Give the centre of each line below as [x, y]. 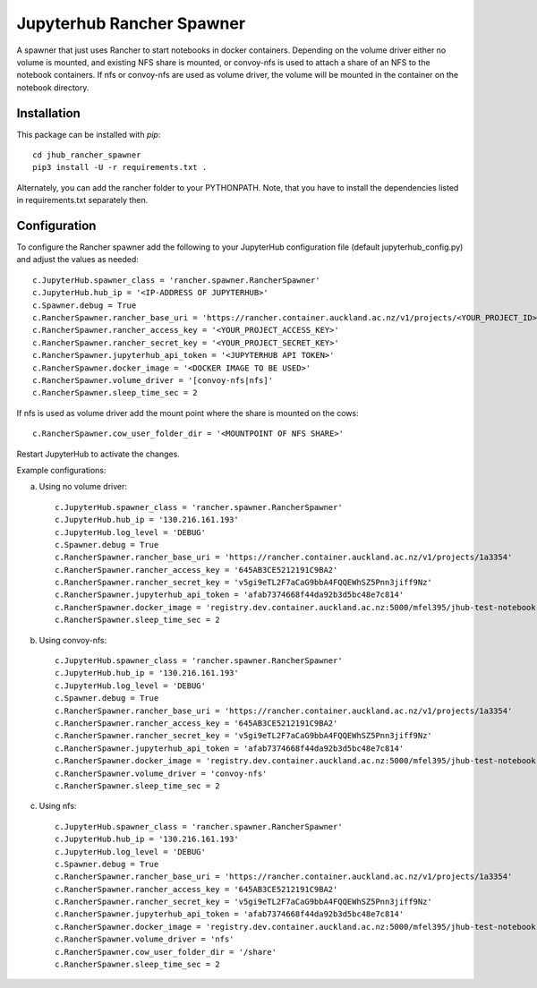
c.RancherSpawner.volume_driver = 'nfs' [145, 939]
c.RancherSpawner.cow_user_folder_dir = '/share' [166, 952]
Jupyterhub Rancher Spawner [131, 23]
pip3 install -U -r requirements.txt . [120, 167]
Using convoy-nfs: [73, 640]
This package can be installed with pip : [89, 134]
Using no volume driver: [83, 487]
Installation [48, 113]
